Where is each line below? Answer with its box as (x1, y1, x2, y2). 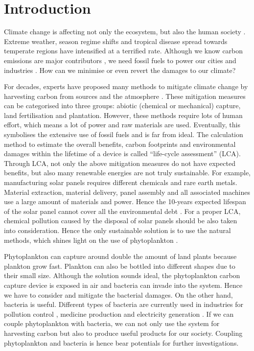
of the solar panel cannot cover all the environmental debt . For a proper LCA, (4, 206, 241, 216)
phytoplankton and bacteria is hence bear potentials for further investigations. (4, 337, 239, 348)
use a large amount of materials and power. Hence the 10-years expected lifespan (4, 196, 246, 207)
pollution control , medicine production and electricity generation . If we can (4, 308, 234, 319)
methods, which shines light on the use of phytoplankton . (4, 234, 178, 245)
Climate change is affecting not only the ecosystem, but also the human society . (4, 26, 246, 37)
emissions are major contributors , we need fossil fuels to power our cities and (4, 55, 236, 65)
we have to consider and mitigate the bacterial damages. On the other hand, (4, 289, 233, 300)
